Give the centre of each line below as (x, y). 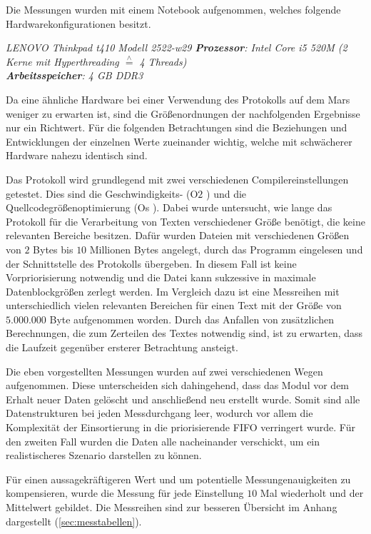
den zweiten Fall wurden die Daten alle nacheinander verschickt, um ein (163, 441)
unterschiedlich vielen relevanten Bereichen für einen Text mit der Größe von (174, 305)
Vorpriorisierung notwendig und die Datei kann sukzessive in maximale (161, 277)
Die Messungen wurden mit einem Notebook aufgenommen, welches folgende (173, 9)
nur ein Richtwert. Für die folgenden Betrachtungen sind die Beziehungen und (177, 127)
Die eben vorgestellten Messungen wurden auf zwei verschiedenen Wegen (164, 371)
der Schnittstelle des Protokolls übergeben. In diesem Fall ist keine (151, 263)
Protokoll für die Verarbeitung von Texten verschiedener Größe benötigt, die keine (185, 221)
